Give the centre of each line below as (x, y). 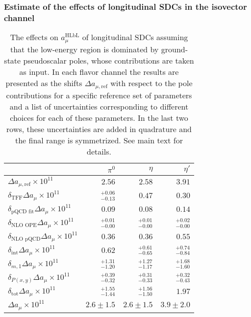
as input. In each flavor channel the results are (99, 72)
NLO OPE (24, 225)
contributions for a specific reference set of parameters (99, 95)
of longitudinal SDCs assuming (135, 37)
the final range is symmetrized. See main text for (99, 140)
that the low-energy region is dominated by (85, 49)
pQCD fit (23, 211)
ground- (175, 49)
